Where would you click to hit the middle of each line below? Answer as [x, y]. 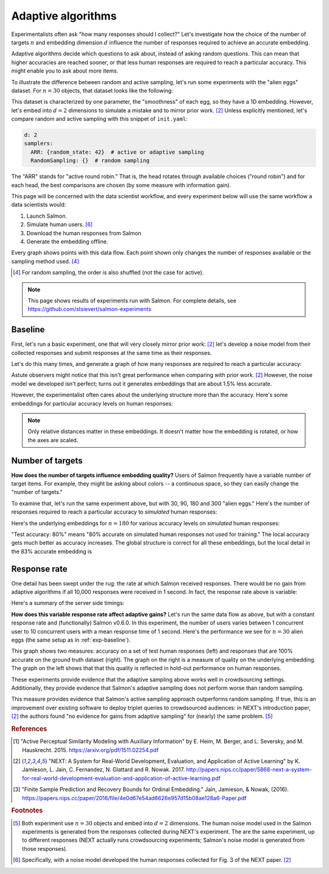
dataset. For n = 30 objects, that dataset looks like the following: [92, 90]
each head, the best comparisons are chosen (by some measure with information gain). [121, 185]
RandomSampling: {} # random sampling [90, 161]
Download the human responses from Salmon [84, 233]
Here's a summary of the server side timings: [68, 603]
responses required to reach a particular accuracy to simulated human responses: [114, 512]
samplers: [39, 144]
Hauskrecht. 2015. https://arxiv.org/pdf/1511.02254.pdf [90, 750]
